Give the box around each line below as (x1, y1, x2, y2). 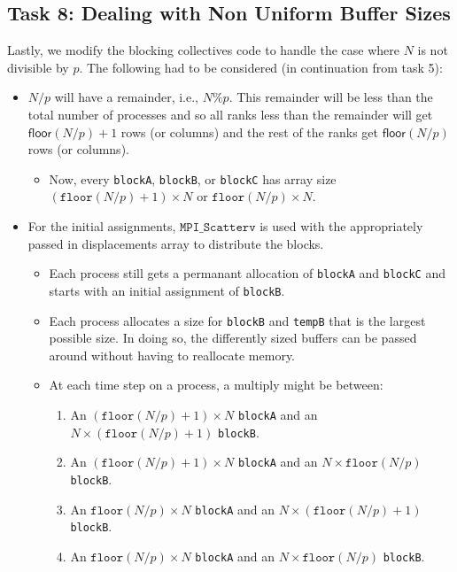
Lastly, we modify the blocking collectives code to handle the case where (7, 41, 399, 59)
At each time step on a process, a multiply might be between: (49, 375, 383, 394)
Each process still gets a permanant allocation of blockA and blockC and (49, 264, 445, 282)
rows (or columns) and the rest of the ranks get (120, 122, 378, 141)
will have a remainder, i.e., (54, 88, 199, 106)
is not (417, 41, 448, 59)
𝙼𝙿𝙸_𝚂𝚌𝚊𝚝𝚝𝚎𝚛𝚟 (180, 221, 256, 235)
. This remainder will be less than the (228, 88, 433, 106)
